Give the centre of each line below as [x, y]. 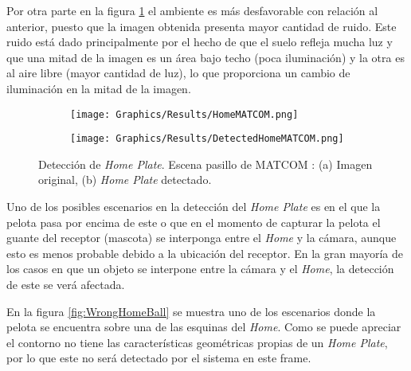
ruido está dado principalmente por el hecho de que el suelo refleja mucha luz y [200, 42]
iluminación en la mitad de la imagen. [99, 88]
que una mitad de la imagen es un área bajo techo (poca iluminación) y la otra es [205, 57]
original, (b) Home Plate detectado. [125, 180]
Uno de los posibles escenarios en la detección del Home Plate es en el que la [194, 207]
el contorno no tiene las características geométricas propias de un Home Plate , [197, 342]
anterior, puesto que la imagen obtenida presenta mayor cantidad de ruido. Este [202, 26]
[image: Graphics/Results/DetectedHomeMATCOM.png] [207, 139]
